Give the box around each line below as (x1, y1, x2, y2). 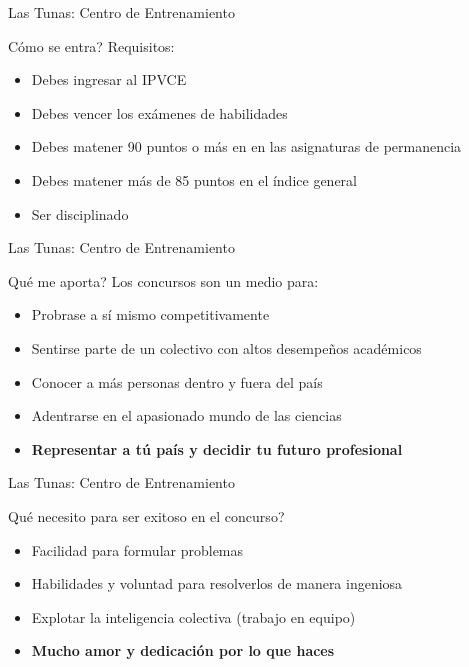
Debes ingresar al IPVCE (31, 69, 187, 90)
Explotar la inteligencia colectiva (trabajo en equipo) (31, 606, 356, 627)
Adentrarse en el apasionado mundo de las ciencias (31, 405, 342, 426)
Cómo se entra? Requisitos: (8, 35, 175, 56)
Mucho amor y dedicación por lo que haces (31, 640, 335, 661)
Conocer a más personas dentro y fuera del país (31, 371, 323, 392)
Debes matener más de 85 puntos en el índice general (31, 169, 357, 190)
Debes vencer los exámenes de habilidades (31, 102, 288, 123)
